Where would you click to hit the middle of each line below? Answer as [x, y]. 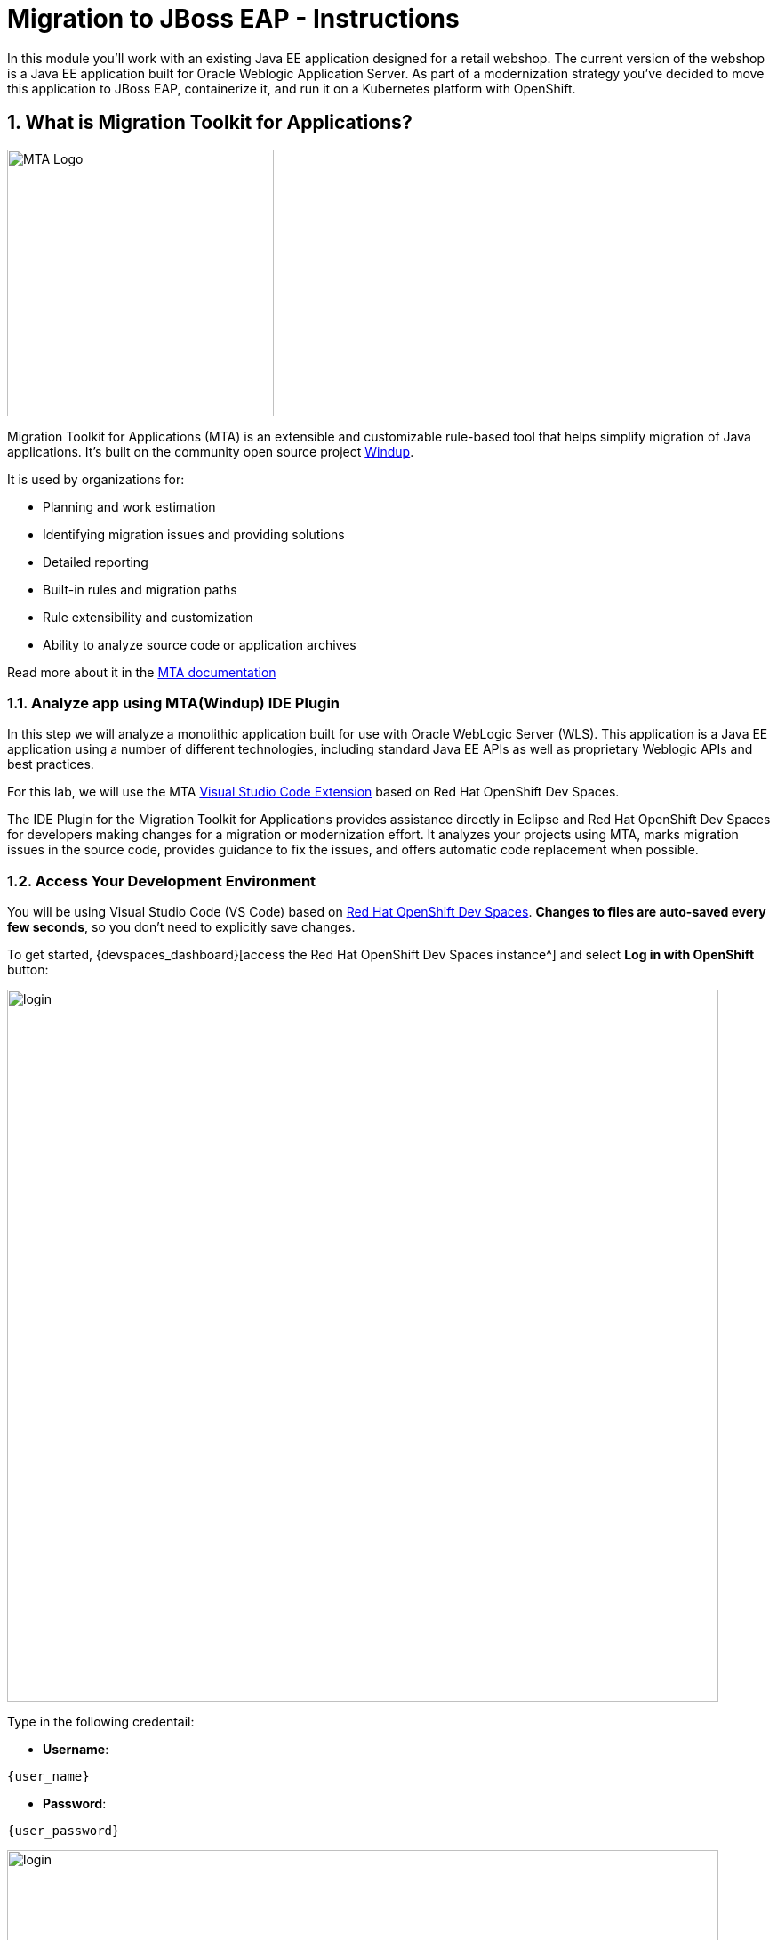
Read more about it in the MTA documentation [142, 672]
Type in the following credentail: [101, 1722]
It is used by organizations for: [96, 479]
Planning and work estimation [129, 506]
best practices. [51, 764]
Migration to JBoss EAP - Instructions [233, 19]
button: [28, 970]
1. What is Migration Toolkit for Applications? [210, 123]
